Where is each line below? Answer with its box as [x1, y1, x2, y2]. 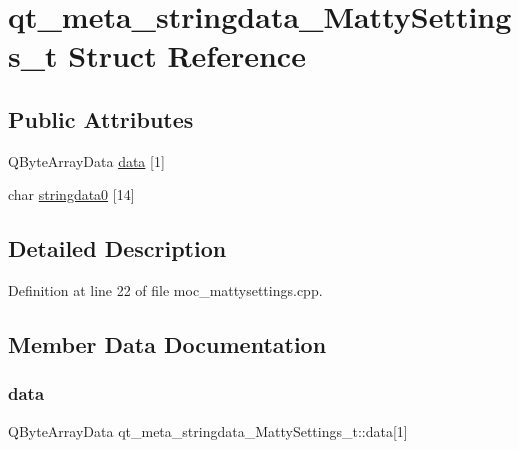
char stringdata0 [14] [8, 184, 135, 205]
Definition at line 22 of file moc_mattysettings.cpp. [8, 280, 323, 301]
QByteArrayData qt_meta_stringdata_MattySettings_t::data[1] [8, 420, 408, 441]
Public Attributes [8, 103, 194, 134]
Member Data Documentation [8, 329, 327, 360]
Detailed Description [8, 233, 227, 264]
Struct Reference [68, 35, 306, 76]
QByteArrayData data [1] [8, 150, 165, 171]
